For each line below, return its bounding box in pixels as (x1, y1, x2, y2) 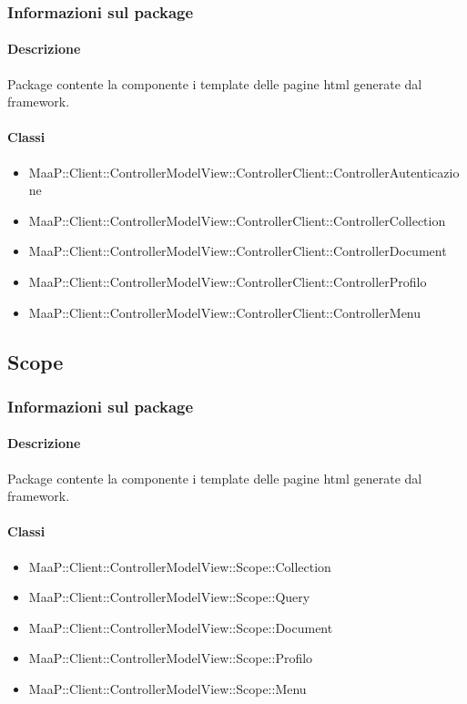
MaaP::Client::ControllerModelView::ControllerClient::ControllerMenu (28, 302, 421, 321)
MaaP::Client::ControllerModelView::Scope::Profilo (28, 648, 313, 668)
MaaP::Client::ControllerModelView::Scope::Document (28, 617, 333, 637)
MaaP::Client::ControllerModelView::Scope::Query (28, 587, 310, 607)
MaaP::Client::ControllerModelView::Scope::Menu (28, 678, 307, 698)
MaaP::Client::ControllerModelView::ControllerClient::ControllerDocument (28, 241, 447, 260)
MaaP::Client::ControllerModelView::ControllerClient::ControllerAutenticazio (28, 162, 460, 181)
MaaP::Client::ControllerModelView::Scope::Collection (28, 556, 331, 576)
